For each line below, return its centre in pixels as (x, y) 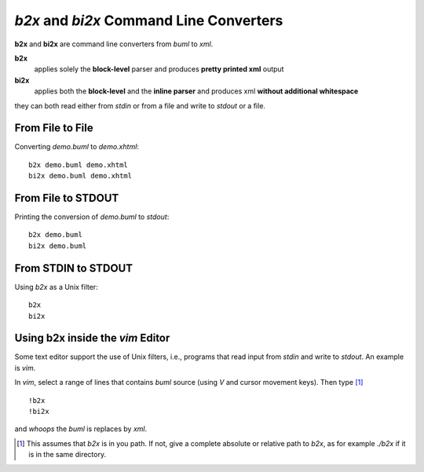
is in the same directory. (67, 455)
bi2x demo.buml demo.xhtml (80, 176)
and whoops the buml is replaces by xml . (81, 429)
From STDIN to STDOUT (74, 268)
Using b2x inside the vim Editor (92, 338)
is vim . (25, 368)
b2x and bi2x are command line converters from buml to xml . (114, 44)
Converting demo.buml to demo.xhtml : (77, 147)
